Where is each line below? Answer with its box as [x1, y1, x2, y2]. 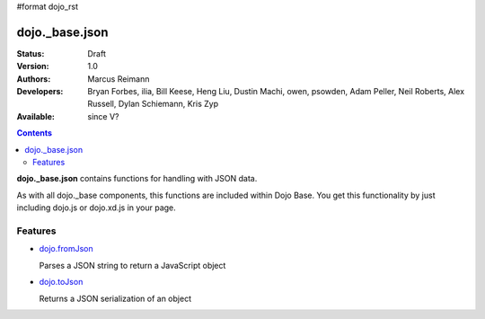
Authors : [16, 73, 51, 84]
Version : [16, 61, 49, 72]
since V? [87, 111, 119, 121]
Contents [16, 128, 53, 138]
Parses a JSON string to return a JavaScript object [39, 260, 226, 270]
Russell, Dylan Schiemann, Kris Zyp [87, 99, 219, 110]
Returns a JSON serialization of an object [39, 293, 192, 304]
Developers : [16, 86, 64, 97]
